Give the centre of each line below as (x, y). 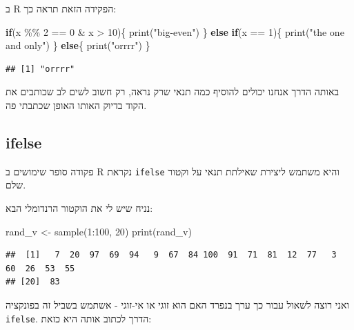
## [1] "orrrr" (40, 69)
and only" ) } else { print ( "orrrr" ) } (78, 45)
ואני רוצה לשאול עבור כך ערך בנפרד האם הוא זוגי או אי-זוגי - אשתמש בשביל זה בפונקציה (177, 304)
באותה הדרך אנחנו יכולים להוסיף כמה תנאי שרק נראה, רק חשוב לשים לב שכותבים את (173, 91)
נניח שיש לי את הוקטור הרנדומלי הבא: (79, 208)
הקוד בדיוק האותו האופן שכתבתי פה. (76, 105)
